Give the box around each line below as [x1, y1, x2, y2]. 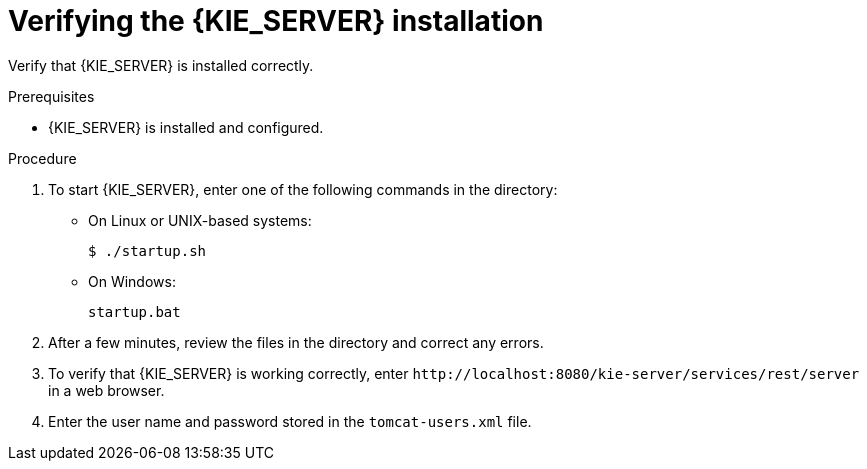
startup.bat [88, 303, 181, 320]
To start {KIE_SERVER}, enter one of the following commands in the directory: [48, 180, 558, 198]
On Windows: [88, 272, 176, 290]
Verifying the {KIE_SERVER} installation [8, 4, 544, 38]
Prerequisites [8, 87, 95, 105]
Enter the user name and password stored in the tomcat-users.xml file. [48, 412, 532, 430]
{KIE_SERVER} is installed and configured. [48, 118, 324, 136]
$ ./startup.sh [88, 242, 207, 259]
